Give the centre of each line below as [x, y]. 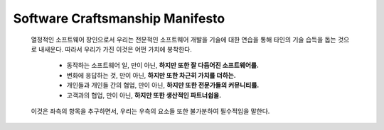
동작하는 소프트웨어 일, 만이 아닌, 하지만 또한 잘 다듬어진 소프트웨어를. [163, 65]
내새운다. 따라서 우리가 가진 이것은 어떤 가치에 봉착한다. [115, 49]
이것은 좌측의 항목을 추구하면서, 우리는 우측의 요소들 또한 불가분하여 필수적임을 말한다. [150, 111]
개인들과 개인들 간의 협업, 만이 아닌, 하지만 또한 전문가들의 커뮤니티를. [163, 85]
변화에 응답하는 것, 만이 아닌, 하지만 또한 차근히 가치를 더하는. [151, 75]
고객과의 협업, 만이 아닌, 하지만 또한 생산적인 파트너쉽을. [144, 95]
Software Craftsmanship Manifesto [119, 18]
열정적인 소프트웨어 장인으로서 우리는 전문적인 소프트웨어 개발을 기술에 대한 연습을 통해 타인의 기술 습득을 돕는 [184, 40]
